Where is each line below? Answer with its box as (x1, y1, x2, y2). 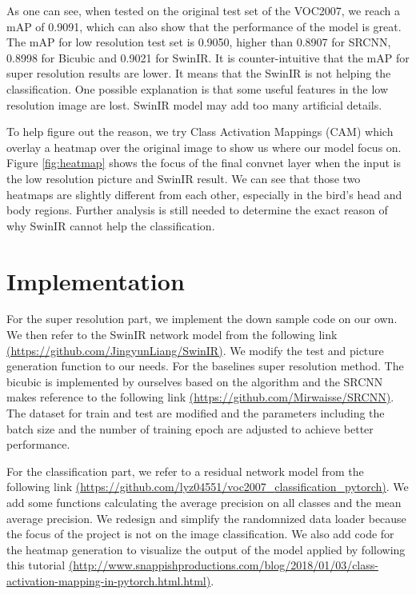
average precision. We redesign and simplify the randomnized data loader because (6, 509, 406, 526)
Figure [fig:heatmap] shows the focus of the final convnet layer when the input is (6, 154, 401, 171)
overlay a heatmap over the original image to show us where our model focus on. (6, 138, 402, 155)
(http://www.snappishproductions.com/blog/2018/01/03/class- (68, 557, 378, 573)
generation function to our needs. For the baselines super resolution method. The (6, 357, 404, 374)
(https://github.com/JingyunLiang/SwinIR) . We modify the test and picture (6, 341, 384, 358)
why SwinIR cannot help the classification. (6, 217, 215, 234)
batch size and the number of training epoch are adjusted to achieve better (6, 420, 374, 437)
